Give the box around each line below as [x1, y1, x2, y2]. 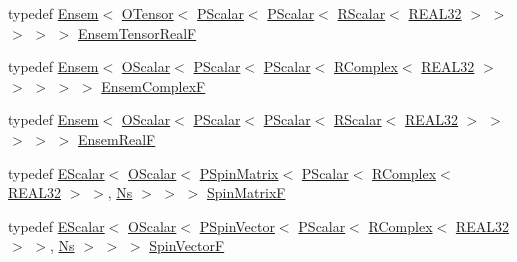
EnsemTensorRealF [77, 22, 197, 43]
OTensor [121, 3, 174, 23]
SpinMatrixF [207, 182, 286, 203]
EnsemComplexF [101, 75, 206, 96]
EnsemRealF [77, 128, 156, 149]
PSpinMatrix [199, 162, 279, 183]
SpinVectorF [149, 235, 225, 256]
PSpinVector [199, 215, 275, 236]
